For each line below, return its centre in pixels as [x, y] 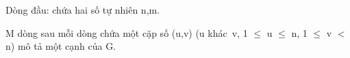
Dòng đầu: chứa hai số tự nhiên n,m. [83, 10]
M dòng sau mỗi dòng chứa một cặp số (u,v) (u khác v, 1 [127, 32]
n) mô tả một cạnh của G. [61, 46]
